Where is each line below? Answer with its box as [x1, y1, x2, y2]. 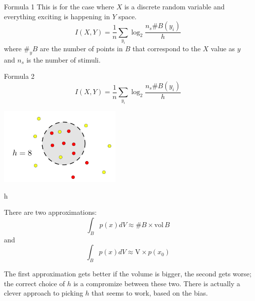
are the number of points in [40, 43, 123, 53]
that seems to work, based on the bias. [92, 288, 208, 298]
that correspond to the [132, 43, 201, 53]
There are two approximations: [4, 207, 97, 217]
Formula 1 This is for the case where [4, 1, 114, 11]
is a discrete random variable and [124, 1, 225, 11]
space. [118, 11, 137, 21]
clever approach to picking [4, 288, 83, 298]
